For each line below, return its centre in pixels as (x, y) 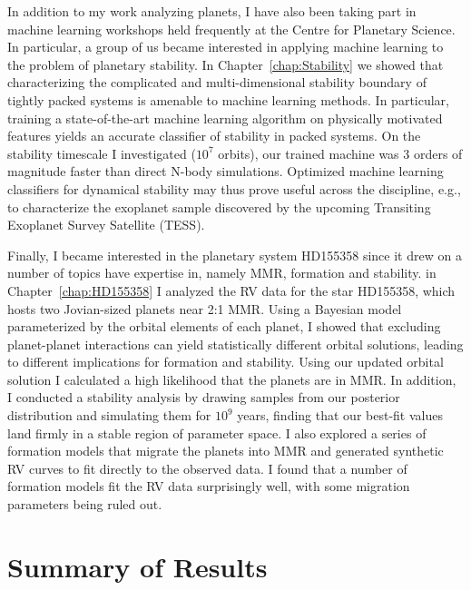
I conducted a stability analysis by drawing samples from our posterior (204, 397)
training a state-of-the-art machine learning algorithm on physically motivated (225, 118)
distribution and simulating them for (109, 415)
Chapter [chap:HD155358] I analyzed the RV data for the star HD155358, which (231, 290)
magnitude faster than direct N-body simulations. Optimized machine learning (226, 171)
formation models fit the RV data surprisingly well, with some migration (209, 486)
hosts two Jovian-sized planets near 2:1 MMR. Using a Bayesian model (205, 308)
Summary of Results (137, 566)
